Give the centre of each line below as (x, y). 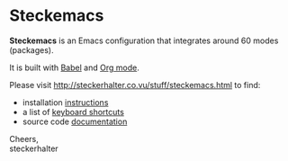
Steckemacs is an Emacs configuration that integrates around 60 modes (144, 40)
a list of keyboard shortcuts (73, 112)
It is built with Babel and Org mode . (74, 67)
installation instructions (65, 102)
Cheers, (24, 139)
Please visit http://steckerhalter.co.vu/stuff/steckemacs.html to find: (135, 85)
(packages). (31, 49)
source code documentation (75, 121)
